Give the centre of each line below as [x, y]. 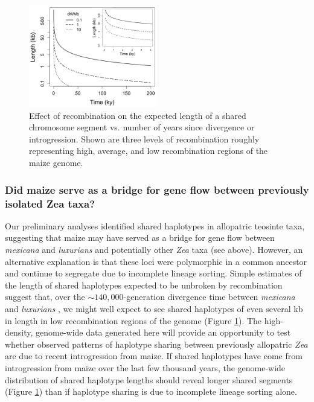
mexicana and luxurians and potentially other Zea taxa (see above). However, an [154, 249]
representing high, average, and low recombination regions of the [149, 151]
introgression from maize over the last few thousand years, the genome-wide [145, 367]
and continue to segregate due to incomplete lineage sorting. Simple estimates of [153, 273]
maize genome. [56, 163]
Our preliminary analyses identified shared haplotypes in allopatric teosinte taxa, [155, 225]
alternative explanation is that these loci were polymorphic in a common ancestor [156, 261]
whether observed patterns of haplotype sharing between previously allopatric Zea [156, 344]
